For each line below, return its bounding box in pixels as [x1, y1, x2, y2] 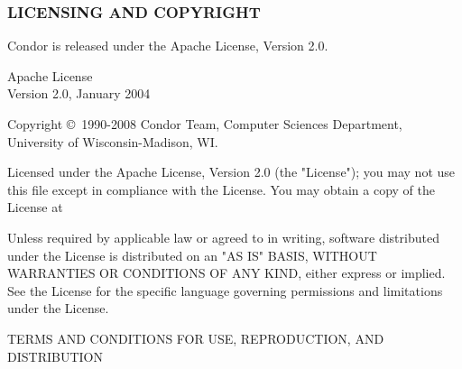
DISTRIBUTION [7, 346, 103, 365]
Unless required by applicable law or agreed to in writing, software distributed [7, 227, 439, 246]
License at [7, 198, 63, 217]
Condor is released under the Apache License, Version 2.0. [7, 36, 328, 55]
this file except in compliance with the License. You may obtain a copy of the [7, 180, 435, 198]
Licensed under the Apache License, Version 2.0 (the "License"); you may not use [7, 162, 456, 181]
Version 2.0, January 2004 [7, 84, 151, 103]
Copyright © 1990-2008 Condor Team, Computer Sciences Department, [7, 115, 402, 133]
